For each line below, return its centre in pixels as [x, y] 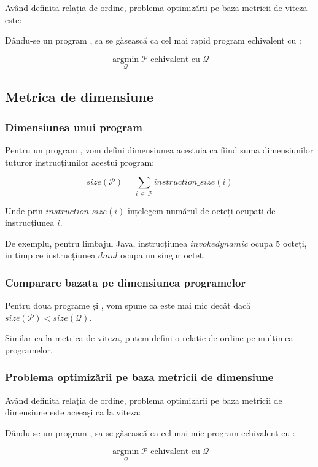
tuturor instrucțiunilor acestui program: [80, 162]
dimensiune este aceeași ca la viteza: [73, 412]
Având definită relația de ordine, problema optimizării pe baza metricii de [144, 400]
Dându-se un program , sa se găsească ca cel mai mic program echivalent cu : [150, 432]
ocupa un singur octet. [163, 255]
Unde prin [24, 210]
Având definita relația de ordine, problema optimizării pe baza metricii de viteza [156, 7]
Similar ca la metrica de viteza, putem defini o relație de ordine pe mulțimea [149, 338]
